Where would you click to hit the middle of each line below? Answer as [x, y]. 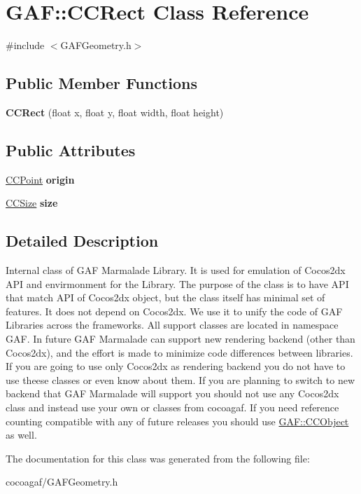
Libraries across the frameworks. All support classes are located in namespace [172, 325]
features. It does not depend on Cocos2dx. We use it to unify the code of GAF [174, 311]
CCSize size [32, 203]
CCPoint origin [40, 179]
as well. [21, 435]
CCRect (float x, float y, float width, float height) [115, 112]
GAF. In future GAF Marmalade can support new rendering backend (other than [180, 339]
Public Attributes [71, 150]
